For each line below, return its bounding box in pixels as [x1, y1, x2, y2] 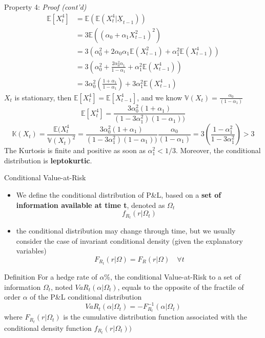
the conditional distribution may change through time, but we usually [16, 225, 236, 236]
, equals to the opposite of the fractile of [117, 281, 244, 292]
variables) [16, 245, 47, 256]
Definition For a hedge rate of [4, 271, 97, 282]
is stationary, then [14, 92, 72, 102]
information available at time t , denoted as [16, 199, 165, 210]
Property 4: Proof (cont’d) [4, 2, 87, 12]
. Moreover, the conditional [175, 145, 261, 156]
